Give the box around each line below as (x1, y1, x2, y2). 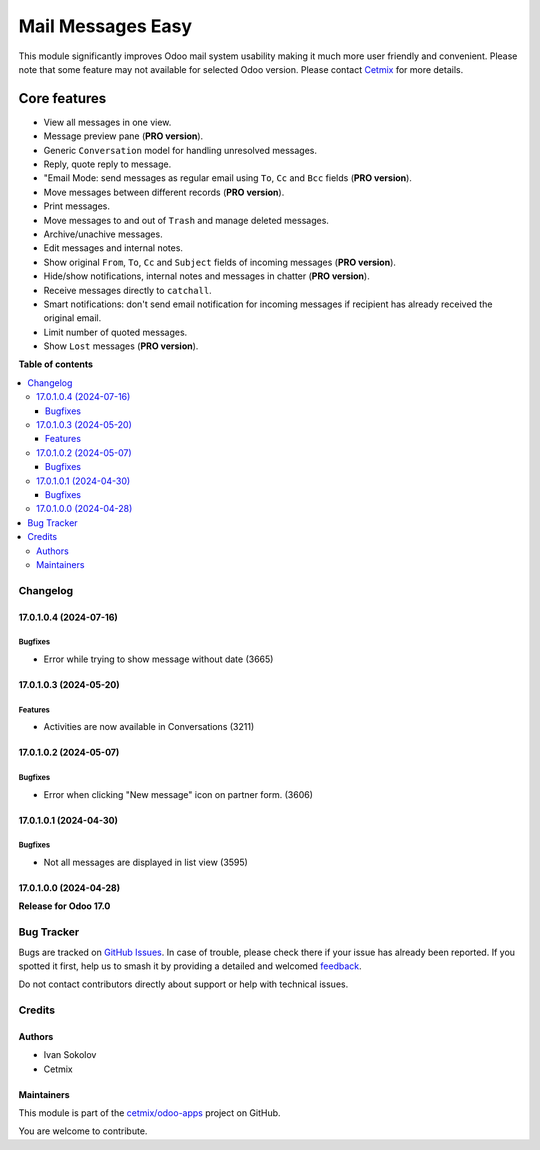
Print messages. (43, 200, 110, 212)
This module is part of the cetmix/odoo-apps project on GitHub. (18, 1107, 281, 1119)
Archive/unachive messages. (43, 228, 164, 240)
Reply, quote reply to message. (43, 158, 172, 170)
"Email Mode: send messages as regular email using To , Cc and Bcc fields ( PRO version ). (43, 172, 412, 184)
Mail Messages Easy (18, 15, 193, 37)
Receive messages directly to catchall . (43, 284, 212, 296)
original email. (43, 312, 102, 324)
